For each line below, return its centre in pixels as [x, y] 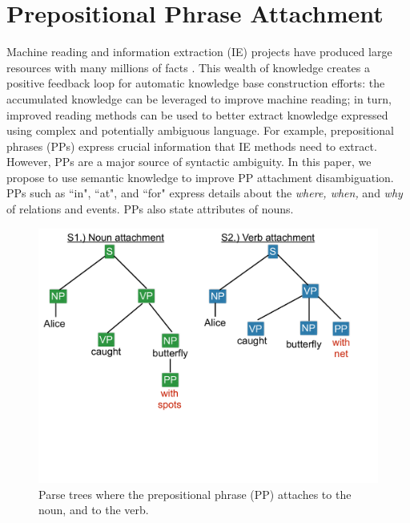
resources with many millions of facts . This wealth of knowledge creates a [188, 67]
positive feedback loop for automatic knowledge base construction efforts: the [196, 83]
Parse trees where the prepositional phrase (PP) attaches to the [195, 494]
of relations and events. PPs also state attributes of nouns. [150, 209]
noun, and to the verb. [94, 510]
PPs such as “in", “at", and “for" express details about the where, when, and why [205, 193]
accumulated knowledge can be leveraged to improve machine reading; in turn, [199, 98]
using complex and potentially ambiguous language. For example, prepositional [200, 130]
